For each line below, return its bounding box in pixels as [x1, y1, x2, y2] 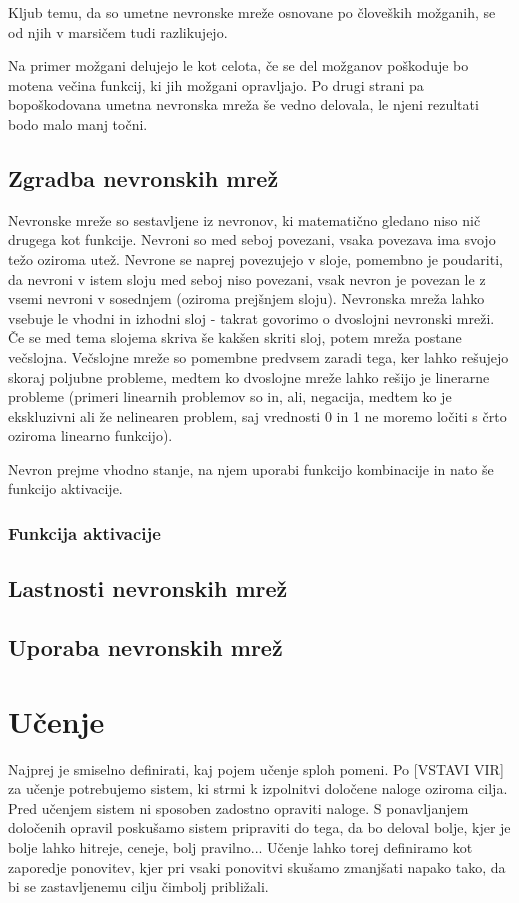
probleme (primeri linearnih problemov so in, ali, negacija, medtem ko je [8, 386, 452, 407]
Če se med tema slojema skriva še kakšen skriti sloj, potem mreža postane [8, 327, 462, 348]
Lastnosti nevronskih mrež [8, 573, 288, 604]
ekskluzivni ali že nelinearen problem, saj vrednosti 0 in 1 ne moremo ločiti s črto [8, 405, 507, 426]
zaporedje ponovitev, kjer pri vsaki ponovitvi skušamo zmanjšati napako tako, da [8, 856, 506, 877]
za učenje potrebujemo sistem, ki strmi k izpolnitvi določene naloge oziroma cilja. [8, 778, 508, 799]
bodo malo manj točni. [8, 113, 148, 134]
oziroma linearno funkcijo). [8, 425, 173, 446]
